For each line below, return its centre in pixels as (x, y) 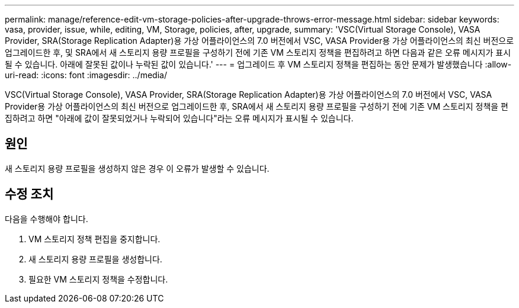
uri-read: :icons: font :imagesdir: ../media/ (86, 75)
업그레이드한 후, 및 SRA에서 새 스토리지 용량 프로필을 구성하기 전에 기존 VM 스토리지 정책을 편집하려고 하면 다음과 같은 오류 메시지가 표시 (258, 52)
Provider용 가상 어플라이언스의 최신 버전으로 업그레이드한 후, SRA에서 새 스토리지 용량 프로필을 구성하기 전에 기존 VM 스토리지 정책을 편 (257, 106)
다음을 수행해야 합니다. (47, 219)
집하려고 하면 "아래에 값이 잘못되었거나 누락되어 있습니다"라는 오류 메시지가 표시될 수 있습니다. (179, 118)
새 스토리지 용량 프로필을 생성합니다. (95, 259)
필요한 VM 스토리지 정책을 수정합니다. (98, 279)
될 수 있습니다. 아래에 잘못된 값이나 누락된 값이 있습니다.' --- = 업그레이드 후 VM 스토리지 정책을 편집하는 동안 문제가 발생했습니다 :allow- (258, 64)
